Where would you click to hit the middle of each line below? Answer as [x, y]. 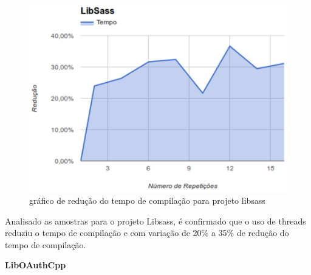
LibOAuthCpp [36, 265]
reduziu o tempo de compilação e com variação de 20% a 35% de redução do [147, 233]
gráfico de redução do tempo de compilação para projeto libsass [147, 200]
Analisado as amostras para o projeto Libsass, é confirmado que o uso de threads [155, 221]
